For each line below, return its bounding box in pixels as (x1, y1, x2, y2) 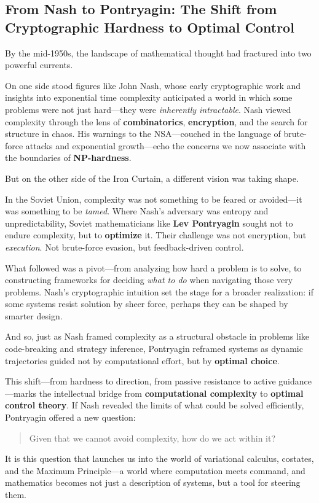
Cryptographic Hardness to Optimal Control (5, 17, 294, 36)
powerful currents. (5, 58, 73, 71)
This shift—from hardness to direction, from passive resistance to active (5, 375, 276, 388)
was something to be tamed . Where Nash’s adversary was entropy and (5, 205, 269, 217)
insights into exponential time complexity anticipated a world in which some (5, 91, 293, 104)
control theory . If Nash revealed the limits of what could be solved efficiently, (5, 399, 304, 411)
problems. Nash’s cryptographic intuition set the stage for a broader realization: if (5, 285, 313, 298)
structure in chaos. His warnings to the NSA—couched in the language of (5, 127, 281, 140)
